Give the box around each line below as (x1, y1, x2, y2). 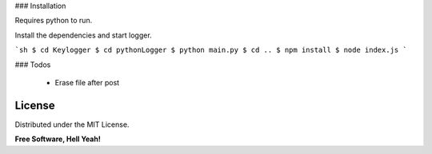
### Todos (14, 60, 51, 69)
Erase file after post (54, 77, 120, 87)
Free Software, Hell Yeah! (14, 134, 102, 144)
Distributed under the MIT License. (14, 120, 130, 129)
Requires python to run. (14, 16, 93, 26)
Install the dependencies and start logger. (14, 30, 152, 40)
